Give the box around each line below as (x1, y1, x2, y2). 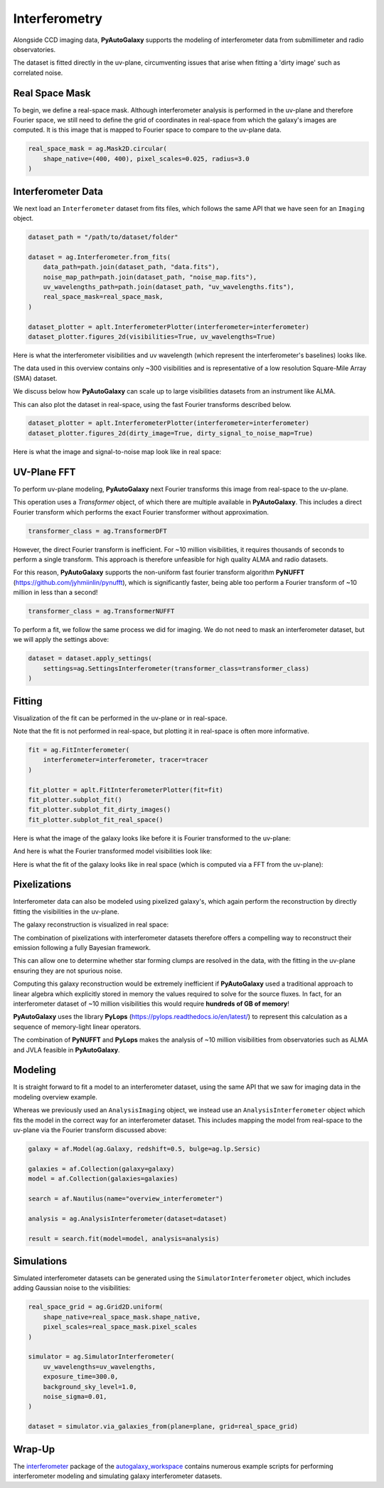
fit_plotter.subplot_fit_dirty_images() (28, 806, 171, 814)
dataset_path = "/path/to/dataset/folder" (28, 233, 178, 241)
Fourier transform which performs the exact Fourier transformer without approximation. (13, 507, 270, 516)
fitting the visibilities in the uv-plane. (13, 907, 119, 916)
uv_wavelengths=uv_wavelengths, (43, 1363, 156, 1371)
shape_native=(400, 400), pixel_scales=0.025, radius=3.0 (43, 154, 250, 163)
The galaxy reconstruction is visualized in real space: (13, 920, 169, 929)
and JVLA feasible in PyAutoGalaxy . (13, 1045, 120, 1054)
